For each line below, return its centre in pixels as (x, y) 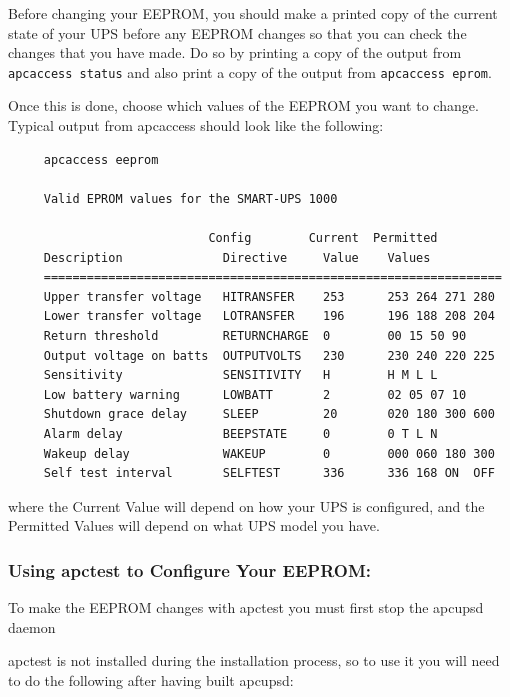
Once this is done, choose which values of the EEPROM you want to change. (243, 105)
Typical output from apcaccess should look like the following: (196, 125)
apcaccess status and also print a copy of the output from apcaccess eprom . (250, 71)
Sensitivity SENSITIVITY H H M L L (240, 375)
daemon (32, 626)
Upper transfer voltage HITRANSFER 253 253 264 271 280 (269, 296)
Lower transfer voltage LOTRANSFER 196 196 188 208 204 (269, 316)
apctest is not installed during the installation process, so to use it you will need (254, 660)
